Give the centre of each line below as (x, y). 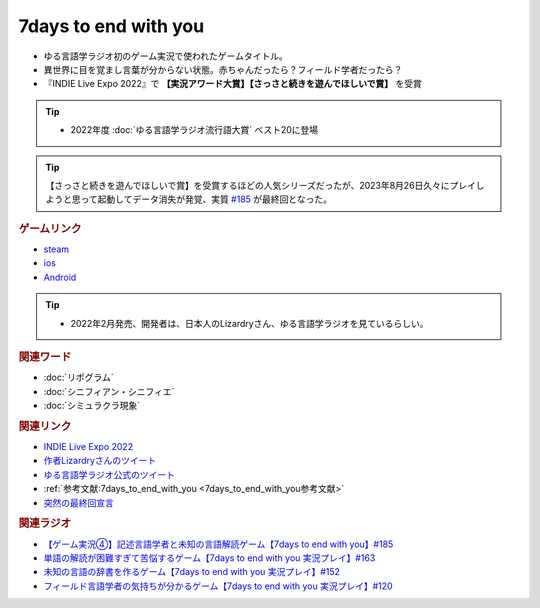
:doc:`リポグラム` (78, 377)
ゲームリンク (50, 228)
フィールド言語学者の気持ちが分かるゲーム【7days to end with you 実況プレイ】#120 (218, 586)
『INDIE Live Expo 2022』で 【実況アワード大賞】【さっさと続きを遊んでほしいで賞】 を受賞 (232, 84)
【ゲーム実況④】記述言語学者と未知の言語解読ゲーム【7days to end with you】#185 (218, 544)
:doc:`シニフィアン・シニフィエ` (109, 391)
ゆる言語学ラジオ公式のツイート (109, 474)
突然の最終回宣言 (78, 502)
